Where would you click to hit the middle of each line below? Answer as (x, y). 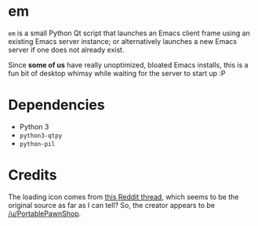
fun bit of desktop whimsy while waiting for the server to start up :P (117, 73)
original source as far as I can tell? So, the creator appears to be (112, 205)
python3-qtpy (41, 136)
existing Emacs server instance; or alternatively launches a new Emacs (123, 41)
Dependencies (56, 105)
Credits (33, 175)
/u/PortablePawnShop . (45, 213)
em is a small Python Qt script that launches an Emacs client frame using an (129, 33)
